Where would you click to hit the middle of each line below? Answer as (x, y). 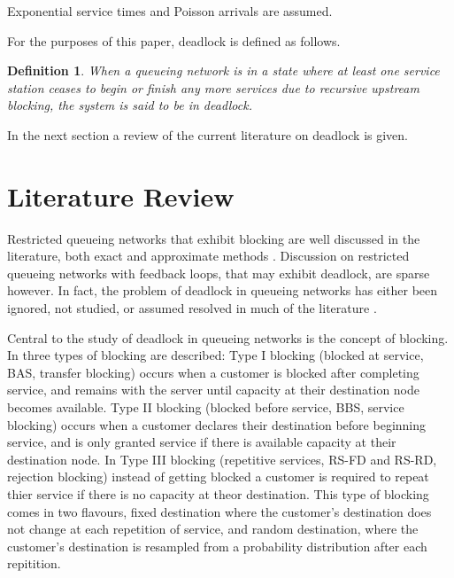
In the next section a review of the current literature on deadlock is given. (208, 134)
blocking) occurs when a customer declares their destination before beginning (217, 424)
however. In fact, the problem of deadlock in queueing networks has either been (223, 290)
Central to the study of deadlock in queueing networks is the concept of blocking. (228, 337)
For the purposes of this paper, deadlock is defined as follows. (174, 40)
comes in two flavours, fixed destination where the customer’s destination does (219, 511)
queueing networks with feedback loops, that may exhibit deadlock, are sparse (219, 273)
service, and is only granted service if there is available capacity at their (202, 442)
